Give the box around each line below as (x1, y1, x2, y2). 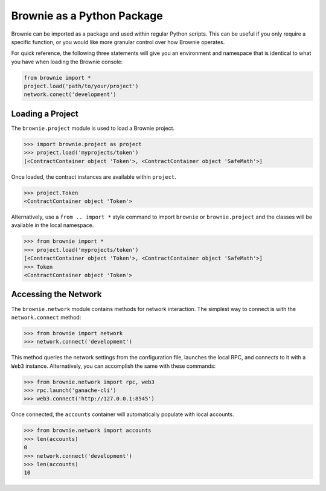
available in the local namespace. (11, 222, 94, 229)
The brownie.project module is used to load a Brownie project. (11, 124, 175, 132)
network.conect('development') (24, 91, 117, 98)
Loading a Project (11, 109, 78, 119)
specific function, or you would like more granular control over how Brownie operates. (11, 38, 225, 45)
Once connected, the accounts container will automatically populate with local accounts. (11, 411, 235, 418)
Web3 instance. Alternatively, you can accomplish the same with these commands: (11, 362, 216, 370)
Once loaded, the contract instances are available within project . (11, 173, 176, 181)
